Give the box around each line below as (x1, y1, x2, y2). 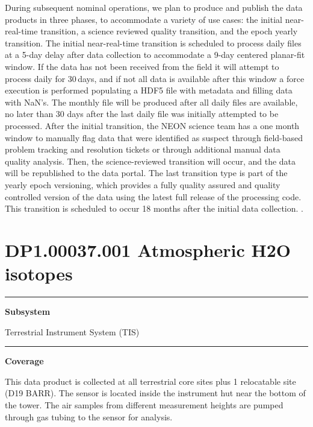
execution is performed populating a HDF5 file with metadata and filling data (5, 84, 293, 96)
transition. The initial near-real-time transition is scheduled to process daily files (5, 36, 302, 49)
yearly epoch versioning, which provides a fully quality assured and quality (5, 178, 280, 191)
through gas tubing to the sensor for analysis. (5, 410, 173, 423)
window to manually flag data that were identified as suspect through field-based (5, 131, 303, 144)
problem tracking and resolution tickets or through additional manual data (5, 143, 280, 156)
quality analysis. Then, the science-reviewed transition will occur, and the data (5, 154, 296, 167)
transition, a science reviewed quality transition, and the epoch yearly (40, 25, 298, 37)
